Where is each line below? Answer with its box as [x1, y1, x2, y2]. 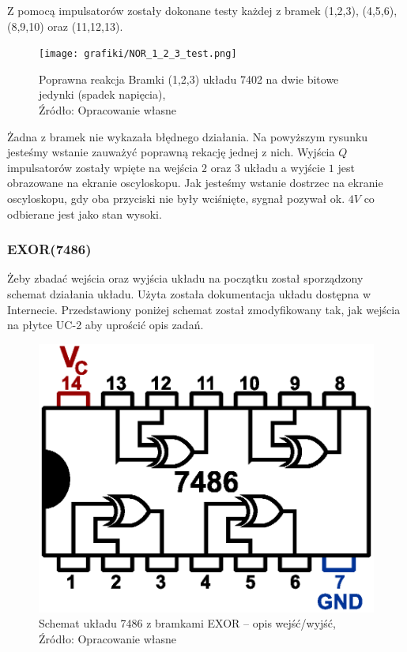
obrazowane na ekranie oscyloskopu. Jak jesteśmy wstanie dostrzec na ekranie [7, 174, 383, 191]
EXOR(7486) [7, 239, 92, 259]
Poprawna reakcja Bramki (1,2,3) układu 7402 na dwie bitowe [39, 70, 339, 87]
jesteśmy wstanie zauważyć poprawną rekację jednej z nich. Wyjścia [7, 144, 335, 160]
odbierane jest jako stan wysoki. [7, 205, 162, 222]
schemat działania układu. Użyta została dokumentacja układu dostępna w [7, 286, 371, 302]
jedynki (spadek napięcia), [39, 86, 166, 103]
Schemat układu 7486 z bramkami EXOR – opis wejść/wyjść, [39, 615, 336, 631]
